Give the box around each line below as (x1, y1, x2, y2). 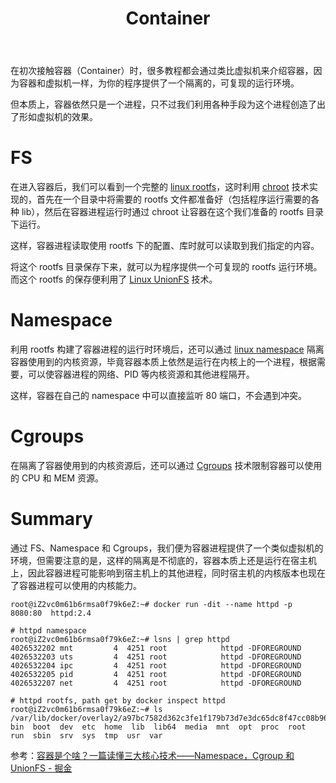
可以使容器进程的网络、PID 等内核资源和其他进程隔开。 (27, 368, 255, 381)
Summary (10, 508, 93, 531)
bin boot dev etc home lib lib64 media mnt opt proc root (10, 722, 307, 732)
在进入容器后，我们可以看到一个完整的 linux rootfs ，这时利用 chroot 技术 (10, 181, 310, 193)
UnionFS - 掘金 (10, 762, 73, 774)
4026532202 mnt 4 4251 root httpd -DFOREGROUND (10, 643, 302, 653)
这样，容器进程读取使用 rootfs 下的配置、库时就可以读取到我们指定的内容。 (10, 240, 320, 252)
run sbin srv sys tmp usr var (10, 730, 163, 741)
